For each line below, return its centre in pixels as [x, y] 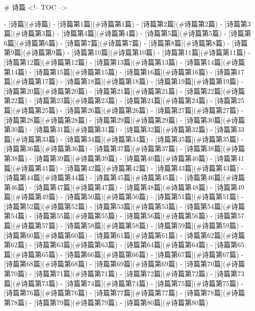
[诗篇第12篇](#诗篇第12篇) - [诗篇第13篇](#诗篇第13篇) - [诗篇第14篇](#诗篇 [125, 62]
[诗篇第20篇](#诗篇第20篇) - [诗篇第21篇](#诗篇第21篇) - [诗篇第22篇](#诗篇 [125, 91]
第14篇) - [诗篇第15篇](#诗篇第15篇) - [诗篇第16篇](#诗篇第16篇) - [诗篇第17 [124, 71]
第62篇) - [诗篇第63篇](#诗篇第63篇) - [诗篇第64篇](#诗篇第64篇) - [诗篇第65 [124, 245]
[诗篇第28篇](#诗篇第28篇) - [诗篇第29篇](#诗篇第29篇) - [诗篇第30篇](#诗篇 [125, 119]
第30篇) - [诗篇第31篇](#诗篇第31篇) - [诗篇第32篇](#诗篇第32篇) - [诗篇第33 [124, 129]
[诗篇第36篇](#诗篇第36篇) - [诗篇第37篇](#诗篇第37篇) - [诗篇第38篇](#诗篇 [125, 148]
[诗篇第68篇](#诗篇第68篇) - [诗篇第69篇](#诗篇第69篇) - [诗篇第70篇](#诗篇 [125, 264]
